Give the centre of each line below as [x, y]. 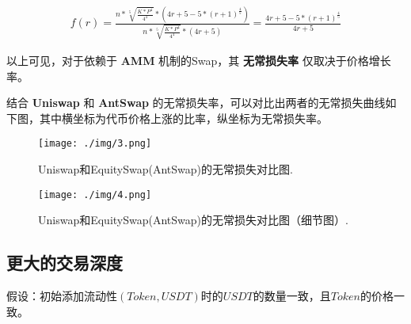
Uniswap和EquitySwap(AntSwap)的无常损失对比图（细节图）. [193, 220]
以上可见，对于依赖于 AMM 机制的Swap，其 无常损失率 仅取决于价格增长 [199, 61]
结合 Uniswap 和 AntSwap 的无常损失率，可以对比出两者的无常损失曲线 [196, 103]
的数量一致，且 [292, 296]
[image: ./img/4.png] [95, 194]
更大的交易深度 [65, 263]
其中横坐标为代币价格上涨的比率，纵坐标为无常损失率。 [183, 118]
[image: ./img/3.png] [95, 144]
